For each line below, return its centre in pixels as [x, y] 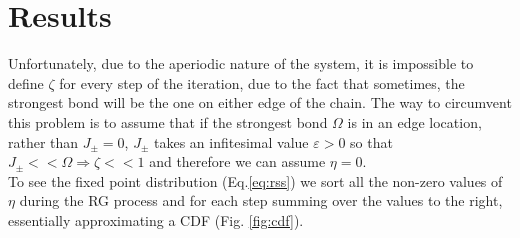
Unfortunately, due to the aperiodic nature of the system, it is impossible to [241, 63]
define [26, 82]
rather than [43, 141]
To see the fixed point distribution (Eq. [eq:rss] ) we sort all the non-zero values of [255, 180]
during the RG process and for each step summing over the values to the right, [261, 200]
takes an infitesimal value [231, 141]
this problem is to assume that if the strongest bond [168, 121]
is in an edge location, [414, 121]
